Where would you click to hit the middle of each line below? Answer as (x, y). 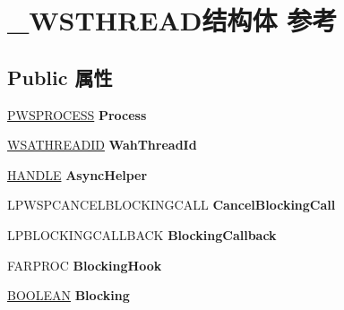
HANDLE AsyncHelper (77, 174)
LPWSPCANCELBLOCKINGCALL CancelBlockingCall (172, 205)
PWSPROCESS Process (77, 114)
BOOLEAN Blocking (69, 295)
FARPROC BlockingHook (85, 265)
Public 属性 (60, 77)
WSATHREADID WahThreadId (102, 145)
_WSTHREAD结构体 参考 (172, 20)
